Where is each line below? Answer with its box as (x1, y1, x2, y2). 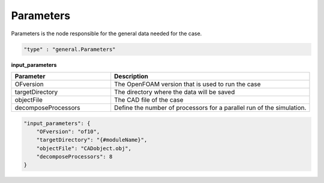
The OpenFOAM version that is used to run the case (114, 80, 261, 88)
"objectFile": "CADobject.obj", (36, 145, 132, 152)
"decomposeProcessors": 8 (36, 153, 113, 160)
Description (114, 72, 148, 80)
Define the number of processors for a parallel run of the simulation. (114, 103, 307, 112)
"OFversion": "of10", (36, 128, 100, 135)
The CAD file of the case (114, 96, 184, 104)
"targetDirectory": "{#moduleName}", (36, 136, 148, 144)
